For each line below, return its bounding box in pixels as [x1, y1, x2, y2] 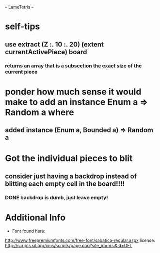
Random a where [5, 106, 74, 118]
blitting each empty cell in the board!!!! [5, 179, 125, 188]
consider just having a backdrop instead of [5, 172, 137, 180]
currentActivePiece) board [5, 48, 87, 56]
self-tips [5, 21, 40, 32]
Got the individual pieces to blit [5, 153, 133, 164]
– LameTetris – [5, 4, 34, 10]
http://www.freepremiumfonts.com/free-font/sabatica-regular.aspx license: [5, 237, 155, 243]
